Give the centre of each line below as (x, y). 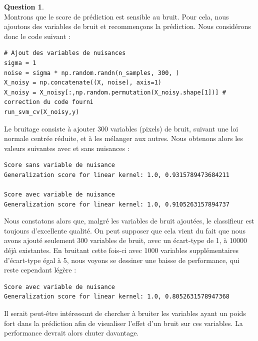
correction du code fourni (49, 102)
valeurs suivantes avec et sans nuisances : (67, 148)
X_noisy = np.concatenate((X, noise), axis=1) (83, 83)
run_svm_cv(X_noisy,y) (42, 112)
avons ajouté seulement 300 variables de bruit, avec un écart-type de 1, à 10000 (126, 240)
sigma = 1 (20, 63)
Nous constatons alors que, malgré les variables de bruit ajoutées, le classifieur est (129, 221)
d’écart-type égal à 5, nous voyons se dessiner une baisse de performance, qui (122, 260)
